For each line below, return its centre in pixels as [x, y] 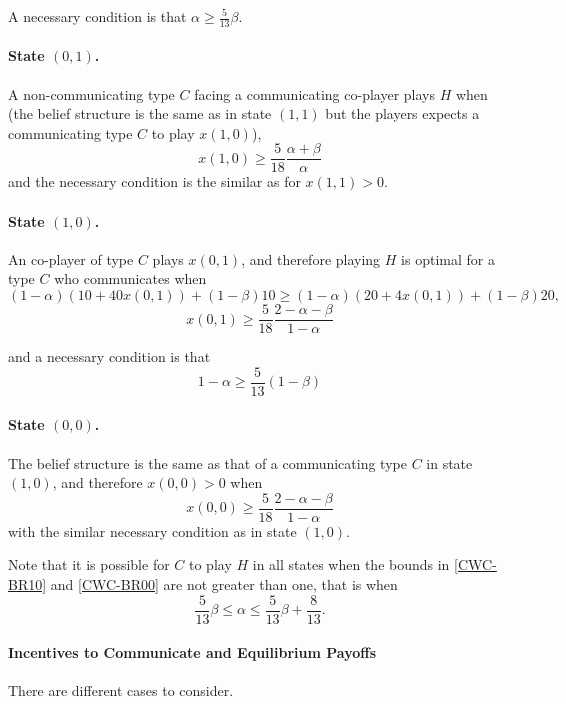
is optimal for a [448, 258]
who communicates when [130, 278]
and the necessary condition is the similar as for [154, 181]
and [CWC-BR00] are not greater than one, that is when [224, 584]
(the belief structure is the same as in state [140, 113]
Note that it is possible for [89, 564]
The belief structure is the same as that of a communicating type [207, 462]
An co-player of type [71, 258]
